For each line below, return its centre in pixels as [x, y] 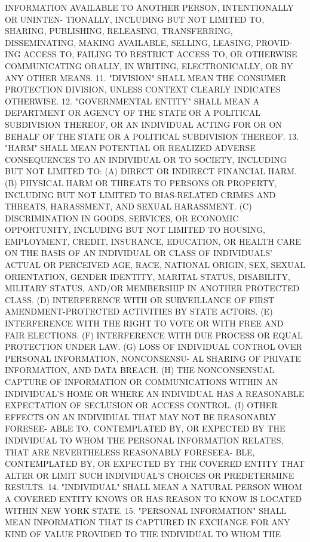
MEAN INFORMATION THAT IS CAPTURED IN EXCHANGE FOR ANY [148, 522]
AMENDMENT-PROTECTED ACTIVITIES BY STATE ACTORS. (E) [139, 311]
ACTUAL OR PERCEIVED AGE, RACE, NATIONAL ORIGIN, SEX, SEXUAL [155, 265]
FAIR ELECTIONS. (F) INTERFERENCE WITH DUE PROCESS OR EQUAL [154, 335]
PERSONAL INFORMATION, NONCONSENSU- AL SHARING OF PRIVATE [153, 358]
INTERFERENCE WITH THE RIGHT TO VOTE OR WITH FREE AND [144, 323]
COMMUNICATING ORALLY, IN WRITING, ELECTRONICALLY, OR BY [149, 65]
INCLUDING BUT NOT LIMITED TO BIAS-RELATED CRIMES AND [140, 194]
